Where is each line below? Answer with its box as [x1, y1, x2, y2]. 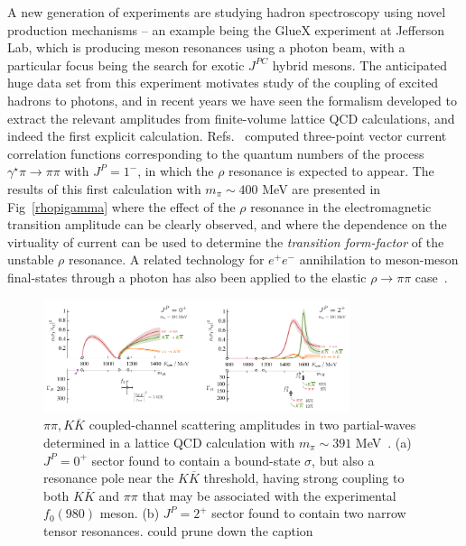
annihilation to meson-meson [299, 250, 459, 269]
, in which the [137, 162, 214, 180]
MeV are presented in [262, 179, 381, 198]
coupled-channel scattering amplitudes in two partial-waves [89, 415, 416, 434]
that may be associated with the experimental [142, 486, 396, 504]
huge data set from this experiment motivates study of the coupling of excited [7, 73, 439, 92]
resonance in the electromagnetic [250, 197, 432, 216]
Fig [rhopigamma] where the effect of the [7, 197, 236, 216]
